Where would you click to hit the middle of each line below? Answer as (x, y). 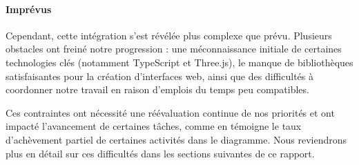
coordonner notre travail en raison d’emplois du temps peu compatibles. (157, 89)
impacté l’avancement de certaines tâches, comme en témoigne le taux (154, 126)
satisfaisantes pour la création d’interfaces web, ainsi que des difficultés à (159, 76)
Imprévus (29, 9)
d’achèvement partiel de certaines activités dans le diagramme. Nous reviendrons (176, 139)
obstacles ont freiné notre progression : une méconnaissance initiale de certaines (174, 49)
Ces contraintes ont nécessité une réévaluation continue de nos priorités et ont (170, 112)
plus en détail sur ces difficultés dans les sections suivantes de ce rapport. (160, 153)
